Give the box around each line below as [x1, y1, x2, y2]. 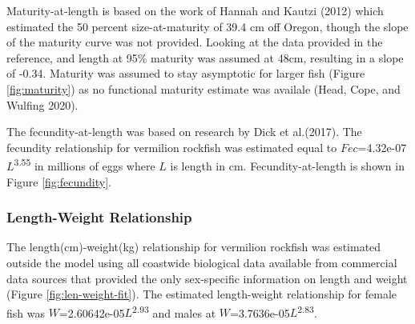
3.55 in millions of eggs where [14, 155, 155, 174]
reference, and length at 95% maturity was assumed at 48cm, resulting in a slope [6, 49, 404, 66]
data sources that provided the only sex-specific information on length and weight [6, 270, 408, 286]
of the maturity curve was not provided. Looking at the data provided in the [6, 34, 383, 50]
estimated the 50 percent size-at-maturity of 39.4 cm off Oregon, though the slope [6, 18, 409, 34]
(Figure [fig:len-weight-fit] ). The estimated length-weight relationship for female [6, 286, 397, 302]
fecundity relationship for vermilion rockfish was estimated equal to [6, 138, 337, 155]
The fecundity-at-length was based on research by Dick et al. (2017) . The [6, 123, 362, 140]
